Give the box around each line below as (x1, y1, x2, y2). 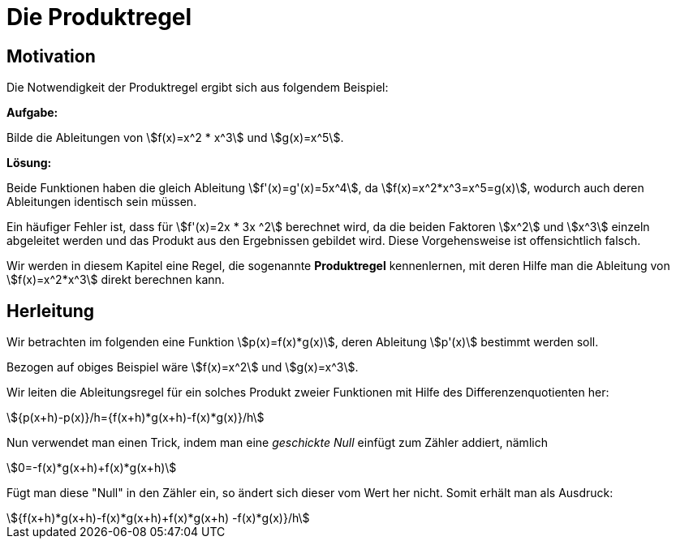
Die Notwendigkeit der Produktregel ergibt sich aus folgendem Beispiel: (6, 80, 389, 95)
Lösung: (6, 156, 52, 170)
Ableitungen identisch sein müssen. (6, 195, 197, 209)
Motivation (6, 45, 96, 67)
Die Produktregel (6, 3, 192, 31)
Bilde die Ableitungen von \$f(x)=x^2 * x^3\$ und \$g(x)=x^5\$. (6, 131, 344, 145)
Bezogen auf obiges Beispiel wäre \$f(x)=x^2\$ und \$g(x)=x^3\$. (6, 360, 359, 375)
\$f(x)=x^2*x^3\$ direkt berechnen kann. (6, 272, 225, 287)
